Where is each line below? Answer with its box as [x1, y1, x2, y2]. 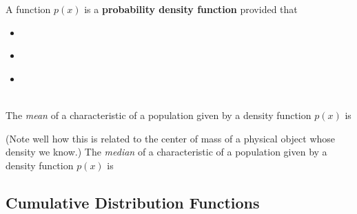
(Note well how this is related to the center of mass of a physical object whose [6, 131, 336, 145]
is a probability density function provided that [84, 2, 298, 16]
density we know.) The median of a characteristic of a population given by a [6, 145, 327, 159]
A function [6, 2, 51, 16]
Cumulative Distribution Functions [6, 191, 260, 213]
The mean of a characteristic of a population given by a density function [6, 107, 312, 122]
